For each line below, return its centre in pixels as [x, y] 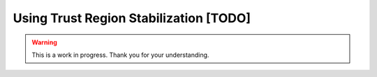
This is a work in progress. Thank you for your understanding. [120, 55]
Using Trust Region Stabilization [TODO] [132, 18]
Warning [44, 42]
